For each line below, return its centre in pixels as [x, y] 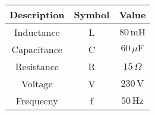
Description [37, 14]
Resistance [37, 66]
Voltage [37, 83]
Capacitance [37, 49]
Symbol [92, 14]
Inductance [37, 32]
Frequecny [37, 101]
